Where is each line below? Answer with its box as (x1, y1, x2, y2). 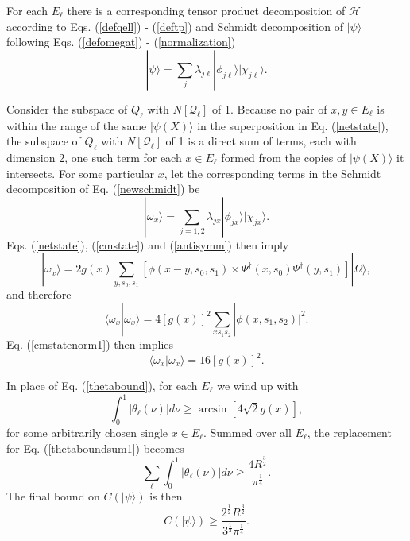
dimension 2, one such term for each (6, 149, 182, 165)
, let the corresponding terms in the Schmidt (164, 164, 381, 181)
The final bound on (6, 488, 100, 504)
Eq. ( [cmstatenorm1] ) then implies (6, 335, 174, 352)
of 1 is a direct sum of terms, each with (165, 133, 357, 149)
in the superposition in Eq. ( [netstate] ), (197, 117, 389, 133)
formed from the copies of (221, 149, 346, 165)
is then (149, 488, 183, 504)
